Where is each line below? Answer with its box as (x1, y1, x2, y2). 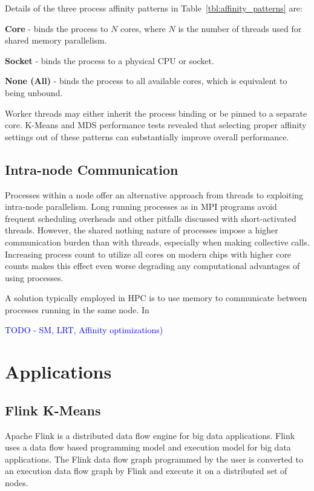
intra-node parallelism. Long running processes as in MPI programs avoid (5, 200, 277, 213)
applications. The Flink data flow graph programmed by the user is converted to (5, 452, 303, 465)
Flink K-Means (5, 400, 101, 419)
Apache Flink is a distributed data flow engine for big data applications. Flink (5, 429, 295, 441)
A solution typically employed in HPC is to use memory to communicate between (5, 291, 307, 304)
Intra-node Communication (5, 160, 178, 178)
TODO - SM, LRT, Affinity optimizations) (5, 324, 163, 336)
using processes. (5, 271, 64, 284)
